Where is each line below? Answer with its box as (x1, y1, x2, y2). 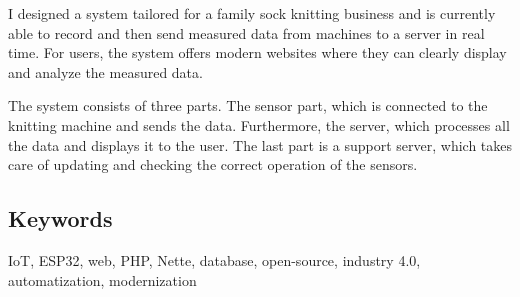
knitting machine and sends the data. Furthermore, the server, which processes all (8, 114, 510, 135)
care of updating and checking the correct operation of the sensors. (8, 154, 418, 175)
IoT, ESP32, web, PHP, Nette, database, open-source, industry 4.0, (8, 249, 421, 270)
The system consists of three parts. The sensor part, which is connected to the (8, 95, 488, 116)
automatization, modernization (8, 269, 197, 290)
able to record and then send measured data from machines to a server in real (8, 22, 485, 43)
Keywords (8, 203, 113, 234)
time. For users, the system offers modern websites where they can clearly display (8, 42, 507, 63)
